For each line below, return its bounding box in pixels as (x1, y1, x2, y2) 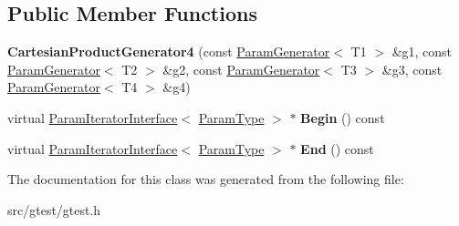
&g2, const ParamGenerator (162, 59, 320, 78)
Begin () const (300, 108, 385, 127)
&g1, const (391, 42, 453, 61)
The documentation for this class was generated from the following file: (7, 169, 404, 189)
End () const (300, 139, 374, 158)
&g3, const (381, 59, 443, 78)
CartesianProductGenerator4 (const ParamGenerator (7, 42, 330, 61)
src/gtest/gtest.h (7, 200, 101, 219)
